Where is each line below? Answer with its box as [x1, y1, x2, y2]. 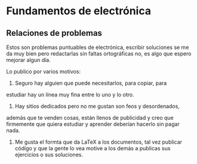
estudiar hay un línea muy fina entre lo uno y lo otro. [6, 91, 134, 98]
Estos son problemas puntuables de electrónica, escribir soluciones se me [6, 44, 189, 51]
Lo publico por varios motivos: [6, 68, 81, 75]
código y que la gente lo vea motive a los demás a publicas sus [14, 145, 171, 151]
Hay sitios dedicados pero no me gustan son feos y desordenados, [14, 103, 180, 110]
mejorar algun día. [6, 57, 51, 63]
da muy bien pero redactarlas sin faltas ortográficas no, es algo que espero [6, 50, 192, 57]
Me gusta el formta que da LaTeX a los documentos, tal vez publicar [14, 138, 183, 146]
